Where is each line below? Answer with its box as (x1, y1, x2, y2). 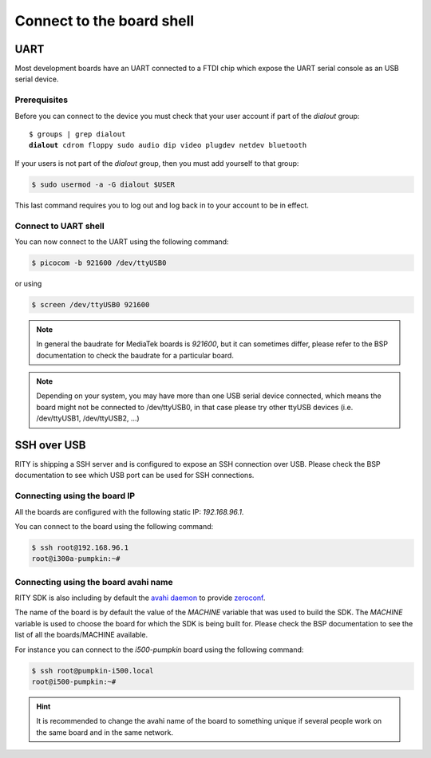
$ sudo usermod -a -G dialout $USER (31, 180, 176, 189)
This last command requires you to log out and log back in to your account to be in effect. (14, 200, 309, 210)
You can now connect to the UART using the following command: (14, 236, 229, 247)
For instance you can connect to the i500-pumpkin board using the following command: (14, 645, 304, 654)
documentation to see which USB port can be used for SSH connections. (14, 471, 255, 480)
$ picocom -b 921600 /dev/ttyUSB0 (31, 258, 167, 267)
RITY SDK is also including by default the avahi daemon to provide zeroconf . (14, 593, 266, 602)
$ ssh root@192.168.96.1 (31, 543, 129, 552)
